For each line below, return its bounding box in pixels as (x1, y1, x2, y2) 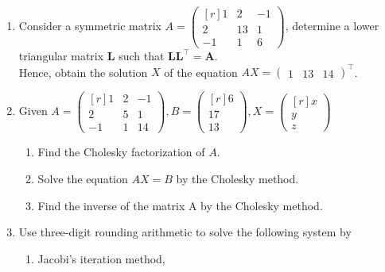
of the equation (164, 63, 238, 80)
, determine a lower (285, 17, 379, 34)
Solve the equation (37, 170, 128, 186)
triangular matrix (18, 48, 104, 64)
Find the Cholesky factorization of (37, 144, 205, 160)
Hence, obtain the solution (18, 63, 148, 80)
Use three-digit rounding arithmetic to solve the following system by (18, 224, 352, 240)
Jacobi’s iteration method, (37, 250, 165, 266)
